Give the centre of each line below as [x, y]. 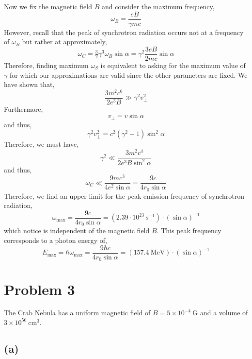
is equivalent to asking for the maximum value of [173, 65]
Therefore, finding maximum [46, 65]
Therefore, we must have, [41, 144]
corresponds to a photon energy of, [56, 240]
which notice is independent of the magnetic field [77, 231]
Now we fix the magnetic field [48, 6]
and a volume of [224, 313]
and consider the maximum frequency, [158, 6]
